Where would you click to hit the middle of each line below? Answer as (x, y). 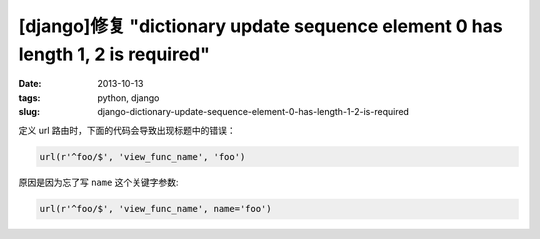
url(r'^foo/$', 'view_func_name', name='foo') (155, 209)
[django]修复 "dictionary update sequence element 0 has (261, 26)
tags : (29, 97)
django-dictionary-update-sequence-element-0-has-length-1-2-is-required (253, 112)
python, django (128, 97)
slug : (29, 112)
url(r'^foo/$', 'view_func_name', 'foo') (142, 156)
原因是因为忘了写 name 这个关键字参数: (98, 182)
